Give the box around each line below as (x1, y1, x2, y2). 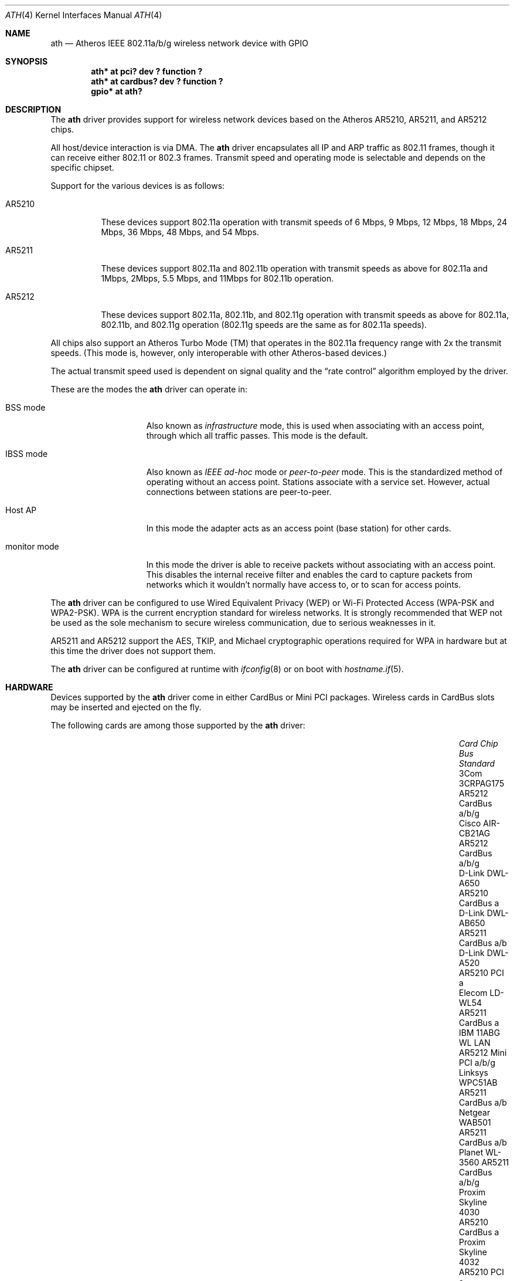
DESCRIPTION (5, 104, 62, 114)
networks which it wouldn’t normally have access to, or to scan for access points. (146, 579, 461, 589)
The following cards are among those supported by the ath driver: (50, 720, 305, 730)
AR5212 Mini (459, 1048, 507, 1058)
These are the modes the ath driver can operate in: (50, 384, 247, 394)
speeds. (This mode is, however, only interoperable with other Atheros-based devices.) (50, 348, 387, 358)
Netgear (459, 1107, 491, 1117)
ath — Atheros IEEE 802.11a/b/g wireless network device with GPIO (50, 38, 308, 48)
